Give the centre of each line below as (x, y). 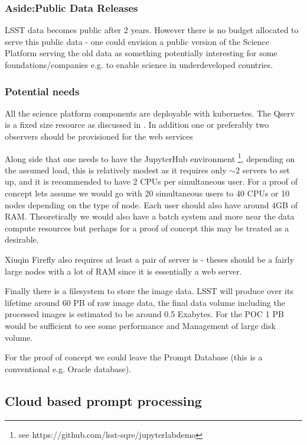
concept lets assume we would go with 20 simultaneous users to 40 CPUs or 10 (147, 193)
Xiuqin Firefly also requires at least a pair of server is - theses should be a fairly (149, 259)
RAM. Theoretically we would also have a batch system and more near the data (150, 216)
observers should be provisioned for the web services (99, 136)
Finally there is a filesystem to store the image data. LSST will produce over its (149, 291)
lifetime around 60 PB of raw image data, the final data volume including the (145, 302)
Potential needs (42, 91)
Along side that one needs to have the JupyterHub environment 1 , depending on (150, 157)
